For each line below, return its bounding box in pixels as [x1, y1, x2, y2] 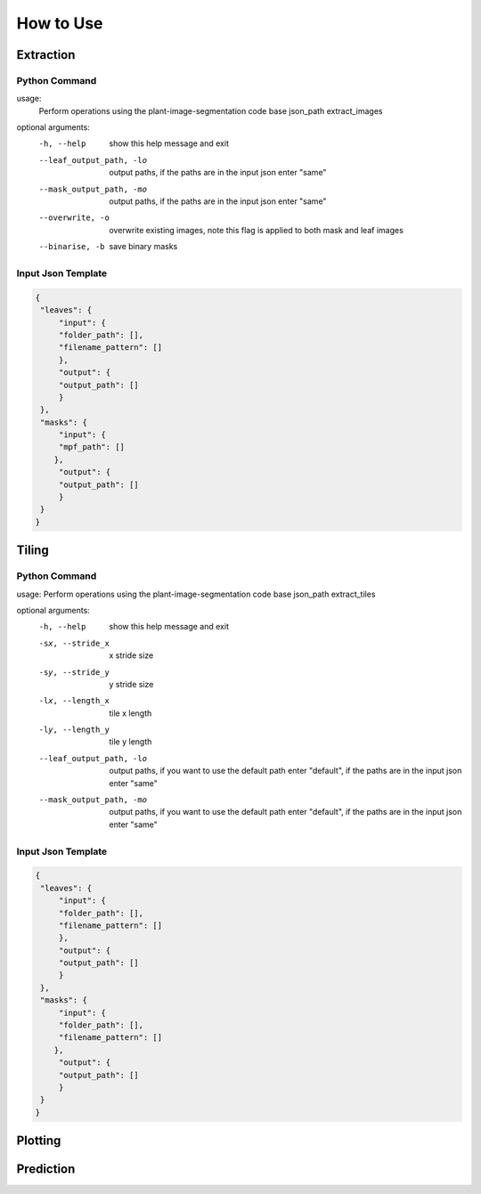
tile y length [109, 736, 152, 747]
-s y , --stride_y [38, 667, 110, 677]
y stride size [109, 678, 154, 689]
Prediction [16, 1162, 76, 1177]
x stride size [109, 650, 154, 661]
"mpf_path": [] [58, 442, 125, 452]
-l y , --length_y [38, 725, 110, 735]
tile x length [109, 708, 152, 719]
